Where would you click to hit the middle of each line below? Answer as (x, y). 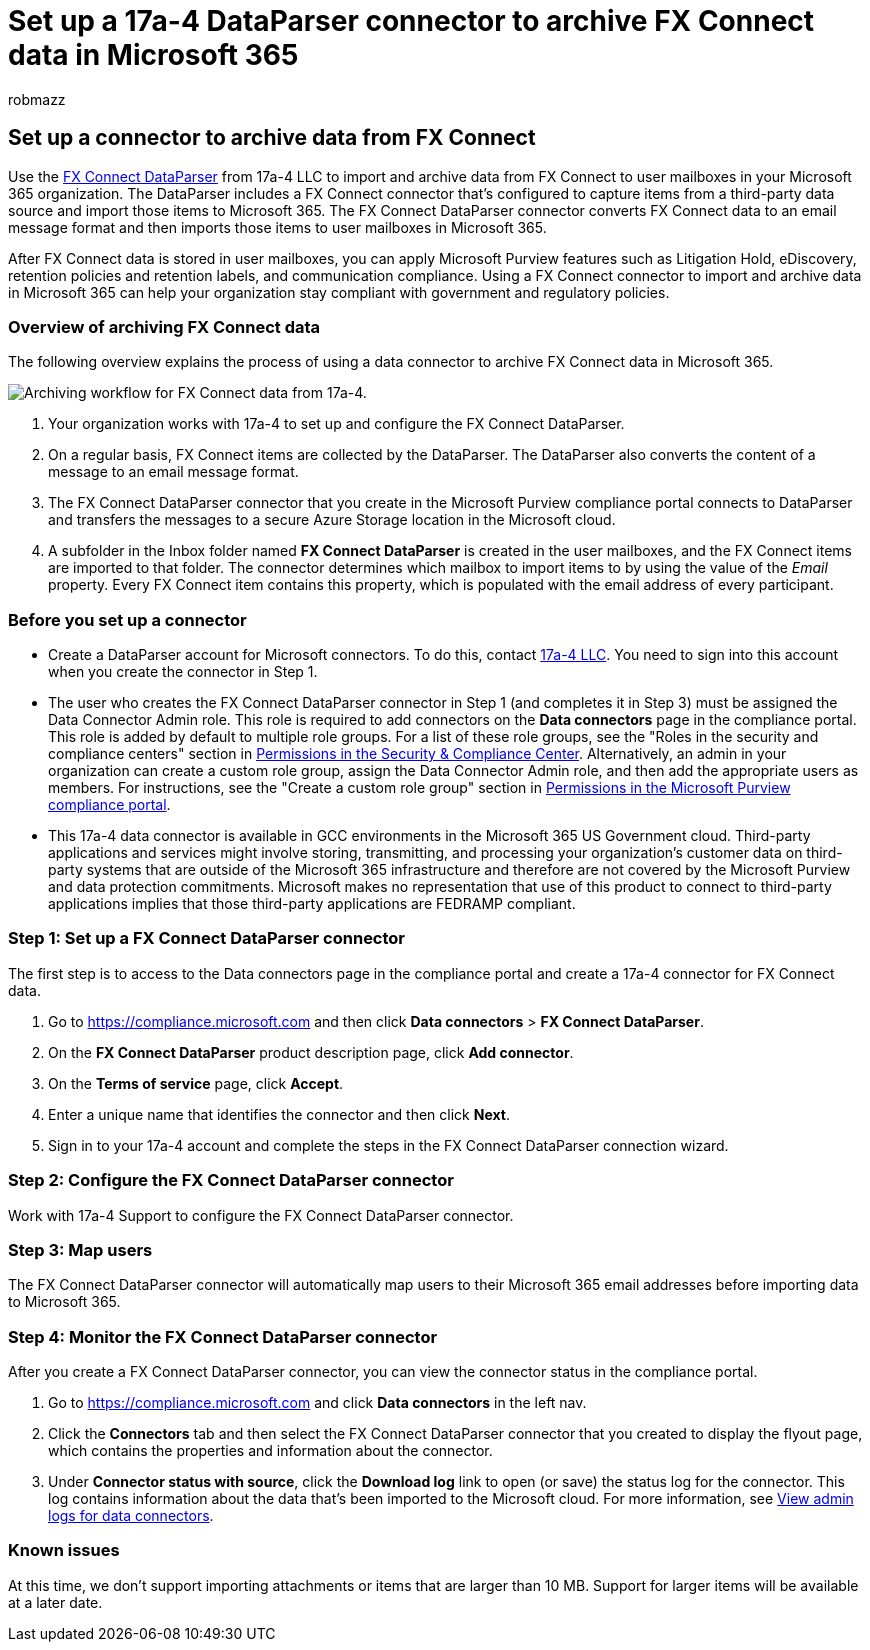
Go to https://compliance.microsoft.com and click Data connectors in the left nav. (317, 1403)
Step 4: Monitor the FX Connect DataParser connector (223, 1336)
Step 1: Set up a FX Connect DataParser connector (207, 938)
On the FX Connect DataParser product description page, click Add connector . (311, 1052)
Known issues (64, 1550)
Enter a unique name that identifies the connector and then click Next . (279, 1114)
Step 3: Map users (80, 1249)
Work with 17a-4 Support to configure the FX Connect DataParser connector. (261, 1215)
